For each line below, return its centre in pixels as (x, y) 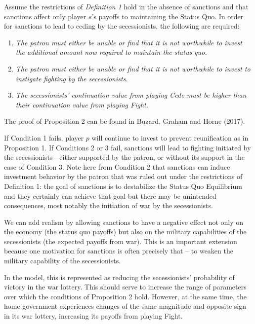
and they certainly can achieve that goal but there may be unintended (110, 196)
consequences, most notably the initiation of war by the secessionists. (108, 205)
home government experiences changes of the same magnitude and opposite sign (125, 306)
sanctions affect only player (45, 16)
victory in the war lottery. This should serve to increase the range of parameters (125, 287)
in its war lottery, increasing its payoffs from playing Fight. (93, 316)
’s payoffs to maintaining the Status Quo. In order (168, 16)
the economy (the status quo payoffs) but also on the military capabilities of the (125, 232)
